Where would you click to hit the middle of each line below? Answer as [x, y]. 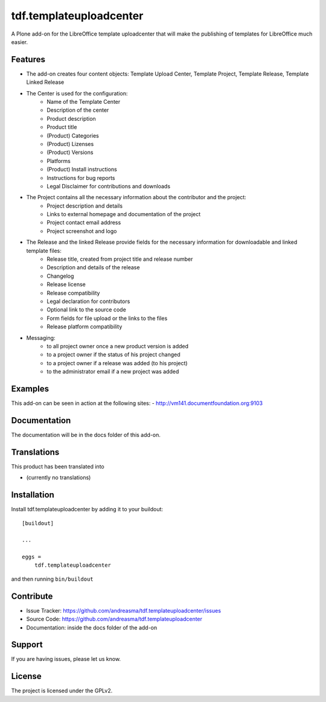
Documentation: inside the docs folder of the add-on [92, 627]
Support [27, 645]
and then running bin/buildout [52, 579]
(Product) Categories [73, 135]
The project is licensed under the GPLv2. [62, 691]
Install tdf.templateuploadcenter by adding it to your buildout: [87, 509]
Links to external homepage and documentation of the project [124, 214]
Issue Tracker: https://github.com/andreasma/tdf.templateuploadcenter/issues [124, 610]
